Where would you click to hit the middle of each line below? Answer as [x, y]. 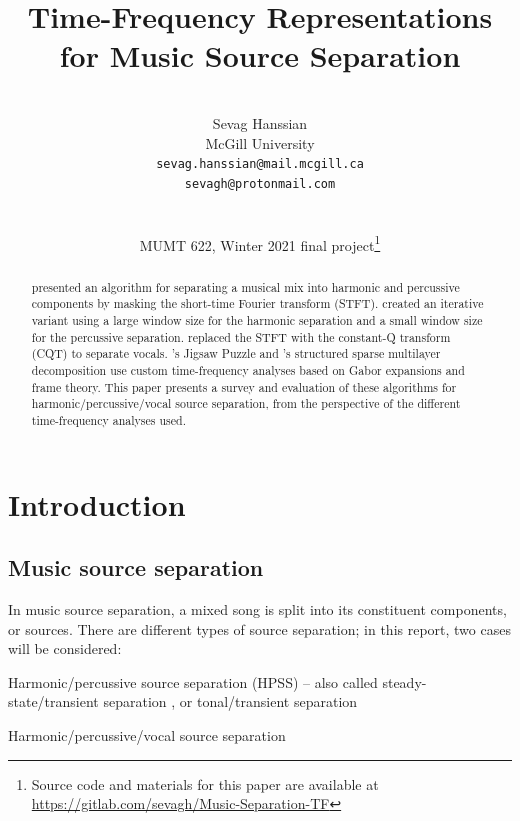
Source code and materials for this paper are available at [205, 783]
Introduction [97, 503]
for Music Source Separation [260, 55]
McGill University [260, 142]
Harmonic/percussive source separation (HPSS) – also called [193, 681]
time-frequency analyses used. [108, 419]
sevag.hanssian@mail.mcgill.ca [260, 164]
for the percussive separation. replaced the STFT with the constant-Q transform [241, 336]
